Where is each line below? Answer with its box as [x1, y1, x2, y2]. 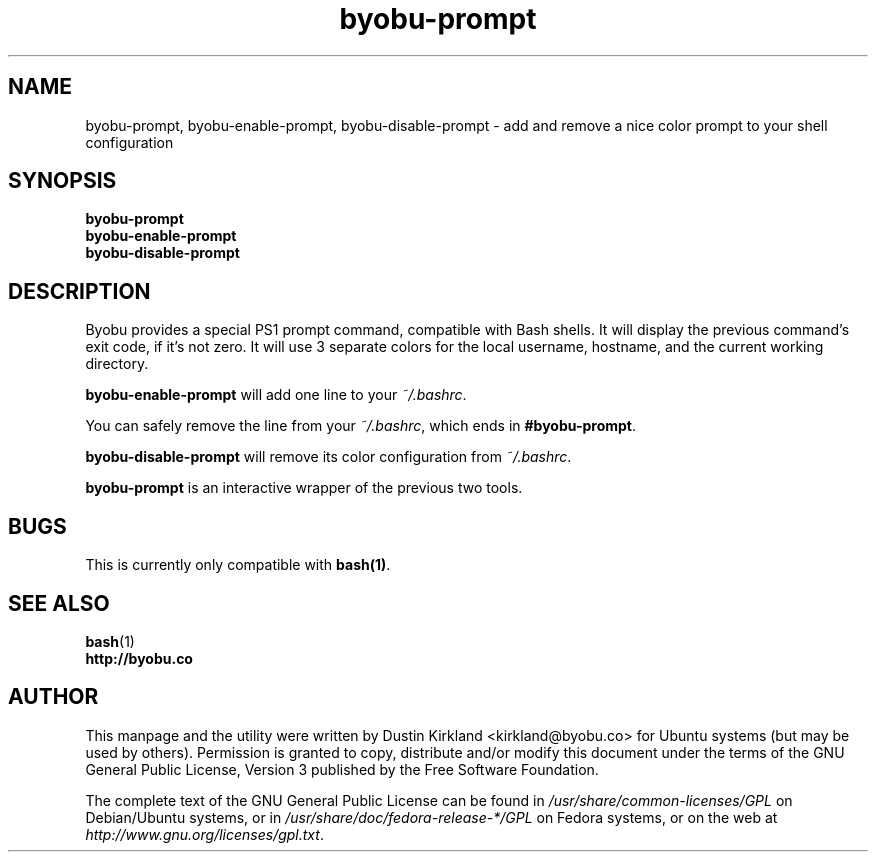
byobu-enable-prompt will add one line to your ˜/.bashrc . [85, 386, 467, 404]
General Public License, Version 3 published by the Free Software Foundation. [85, 760, 599, 778]
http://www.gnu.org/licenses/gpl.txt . [85, 825, 324, 843]
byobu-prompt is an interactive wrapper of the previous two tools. [85, 479, 523, 497]
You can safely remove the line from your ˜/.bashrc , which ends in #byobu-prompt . [85, 417, 637, 435]
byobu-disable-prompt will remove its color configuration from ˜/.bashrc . [85, 448, 572, 466]
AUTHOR [8, 684, 99, 710]
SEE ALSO [8, 590, 110, 616]
